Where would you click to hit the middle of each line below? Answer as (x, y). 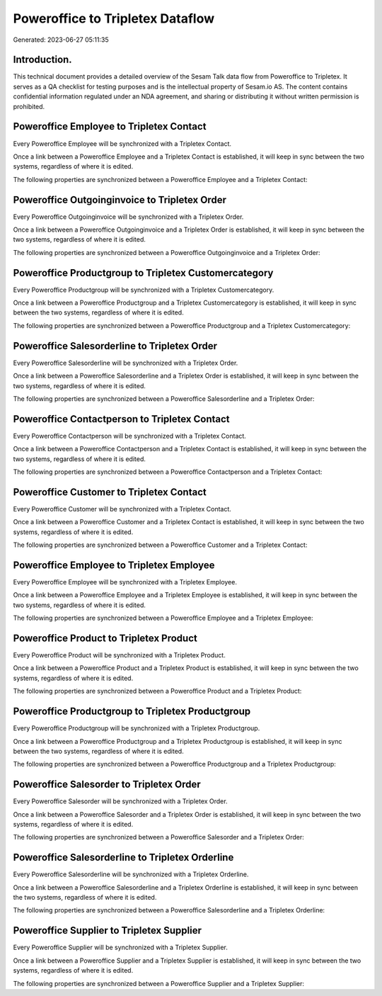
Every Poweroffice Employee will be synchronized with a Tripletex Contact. (122, 143)
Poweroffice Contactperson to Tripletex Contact (121, 419)
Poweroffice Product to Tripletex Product (105, 638)
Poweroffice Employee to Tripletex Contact (110, 126)
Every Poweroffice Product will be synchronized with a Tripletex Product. (119, 655)
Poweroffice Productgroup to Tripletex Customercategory (143, 273)
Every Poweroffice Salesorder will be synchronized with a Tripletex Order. (120, 801)
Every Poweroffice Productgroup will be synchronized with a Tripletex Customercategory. (144, 290)
